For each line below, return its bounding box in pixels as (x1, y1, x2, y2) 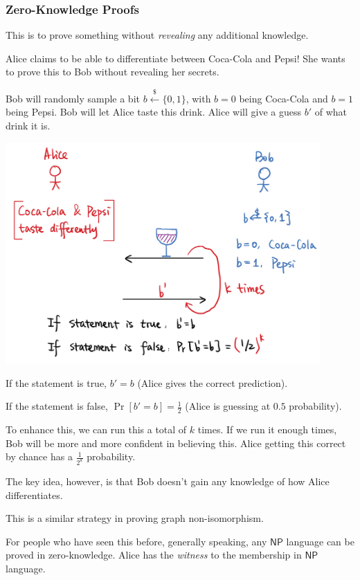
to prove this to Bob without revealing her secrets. (6, 64, 219, 79)
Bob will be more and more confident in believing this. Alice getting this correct (6, 435, 346, 450)
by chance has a (6, 449, 73, 464)
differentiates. (6, 487, 63, 502)
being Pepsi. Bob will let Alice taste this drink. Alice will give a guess (6, 105, 301, 119)
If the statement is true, (6, 375, 107, 390)
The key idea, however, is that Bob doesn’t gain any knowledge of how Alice (6, 474, 330, 489)
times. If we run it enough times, (197, 422, 337, 436)
